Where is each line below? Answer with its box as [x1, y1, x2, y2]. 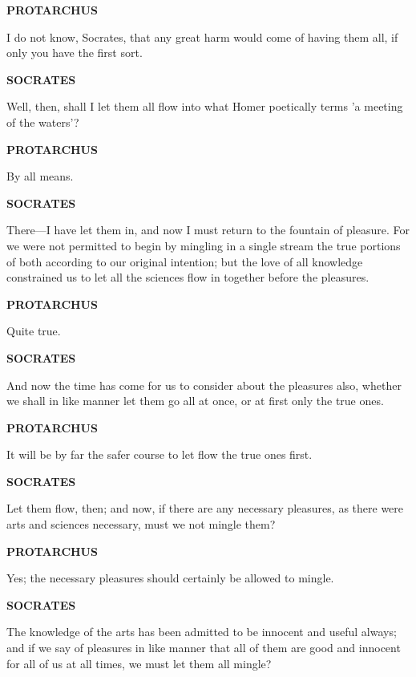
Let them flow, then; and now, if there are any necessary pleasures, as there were [6, 500, 404, 517]
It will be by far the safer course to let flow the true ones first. [6, 446, 313, 463]
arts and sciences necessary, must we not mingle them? [6, 516, 276, 533]
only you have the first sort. [6, 44, 143, 61]
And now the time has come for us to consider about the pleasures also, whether [6, 376, 402, 393]
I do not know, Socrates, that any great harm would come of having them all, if [6, 28, 398, 45]
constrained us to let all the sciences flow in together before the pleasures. [6, 269, 370, 286]
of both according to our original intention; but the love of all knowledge [6, 253, 363, 270]
